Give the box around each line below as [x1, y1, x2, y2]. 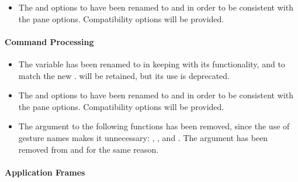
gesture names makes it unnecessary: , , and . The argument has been [18, 131, 268, 143]
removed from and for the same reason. [18, 143, 159, 155]
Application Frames [5, 166, 85, 178]
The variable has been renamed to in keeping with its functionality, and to [18, 57, 285, 70]
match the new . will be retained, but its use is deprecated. [18, 69, 230, 81]
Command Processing [5, 35, 94, 47]
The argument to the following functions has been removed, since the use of [18, 120, 290, 132]
